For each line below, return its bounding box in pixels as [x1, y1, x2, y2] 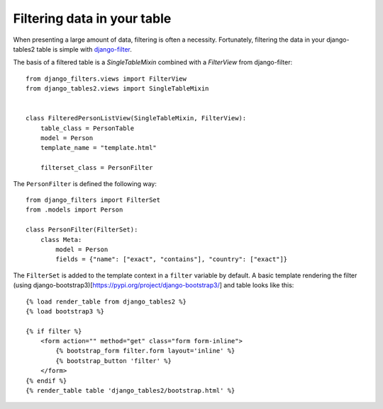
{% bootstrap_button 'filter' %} [55, 357, 172, 364]
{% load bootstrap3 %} [26, 307, 105, 315]
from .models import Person [26, 206, 123, 214]
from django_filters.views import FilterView [26, 74, 187, 83]
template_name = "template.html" [40, 144, 157, 152]
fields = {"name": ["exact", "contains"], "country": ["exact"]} [55, 255, 288, 263]
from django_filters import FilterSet [26, 196, 161, 204]
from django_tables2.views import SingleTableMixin [26, 85, 209, 93]
